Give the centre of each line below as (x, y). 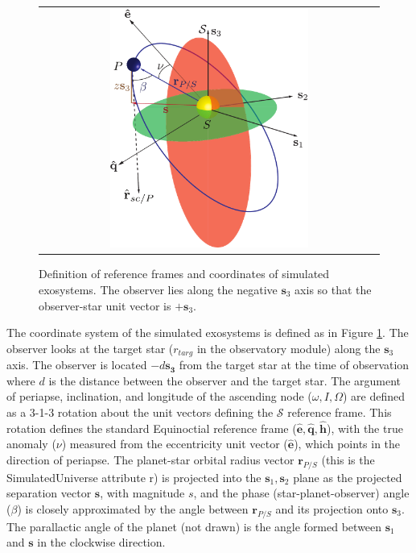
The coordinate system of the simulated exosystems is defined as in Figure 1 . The (208, 333)
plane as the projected (348, 477)
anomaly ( (31, 444)
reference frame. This (340, 412)
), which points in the (347, 444)
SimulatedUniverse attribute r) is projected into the (134, 477)
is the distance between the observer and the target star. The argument (224, 380)
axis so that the (333, 289)
